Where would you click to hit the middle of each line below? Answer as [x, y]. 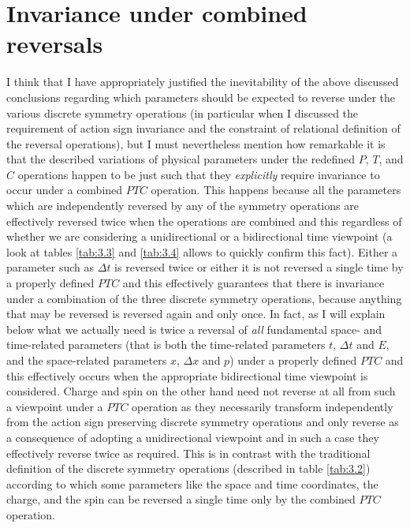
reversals [55, 44]
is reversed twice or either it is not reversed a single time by [259, 267]
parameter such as [50, 267]
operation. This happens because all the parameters [276, 190]
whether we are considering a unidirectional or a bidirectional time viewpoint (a [199, 236]
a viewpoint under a [55, 406]
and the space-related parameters [87, 360]
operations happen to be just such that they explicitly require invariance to [199, 174]
